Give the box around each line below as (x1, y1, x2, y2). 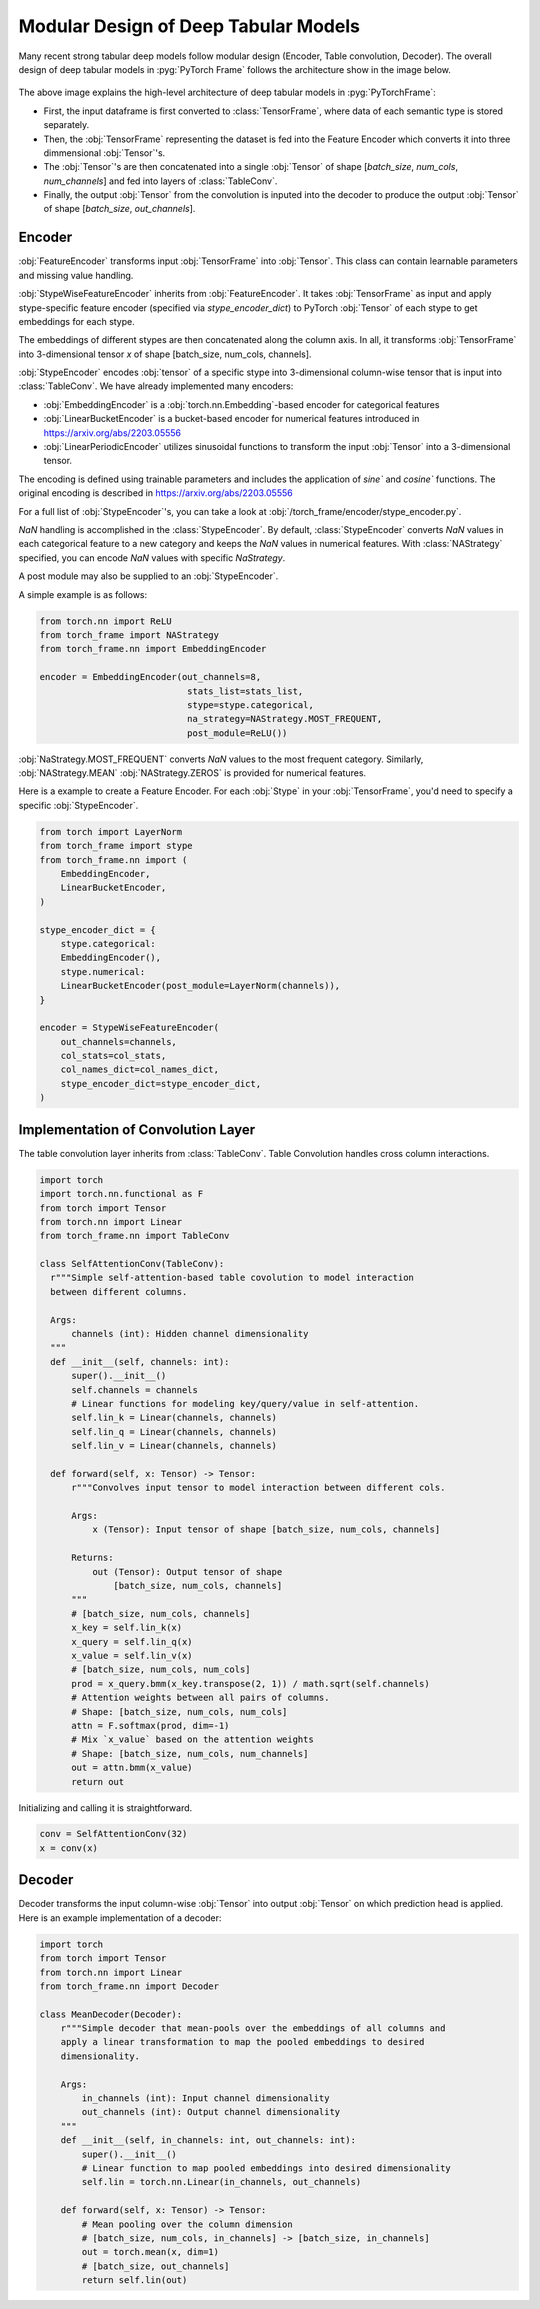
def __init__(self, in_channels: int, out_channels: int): (60, 2135, 357, 2146)
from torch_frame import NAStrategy (39, 629, 220, 640)
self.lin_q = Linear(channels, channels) (71, 1426, 277, 1437)
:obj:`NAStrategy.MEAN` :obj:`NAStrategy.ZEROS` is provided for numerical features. (18, 767, 367, 779)
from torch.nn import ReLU (39, 615, 172, 627)
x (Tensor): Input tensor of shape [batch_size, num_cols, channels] (91, 1524, 441, 1535)
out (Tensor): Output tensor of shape (91, 1566, 283, 1577)
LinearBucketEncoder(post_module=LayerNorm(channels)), (60, 980, 341, 992)
